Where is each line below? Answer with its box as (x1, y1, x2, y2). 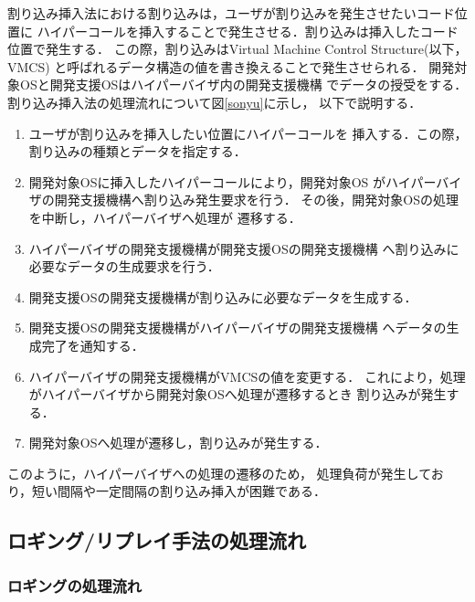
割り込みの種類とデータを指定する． (28, 142, 247, 161)
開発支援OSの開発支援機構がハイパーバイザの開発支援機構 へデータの (28, 318, 447, 337)
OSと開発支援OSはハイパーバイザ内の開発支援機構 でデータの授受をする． (19, 75, 468, 94)
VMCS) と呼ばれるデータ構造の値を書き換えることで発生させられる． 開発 (7, 57, 455, 76)
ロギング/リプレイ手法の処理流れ (7, 526, 307, 554)
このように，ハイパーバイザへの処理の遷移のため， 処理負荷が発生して (7, 463, 431, 482)
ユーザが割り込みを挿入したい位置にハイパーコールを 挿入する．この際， (28, 123, 468, 143)
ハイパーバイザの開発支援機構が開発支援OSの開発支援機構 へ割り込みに (28, 238, 459, 258)
